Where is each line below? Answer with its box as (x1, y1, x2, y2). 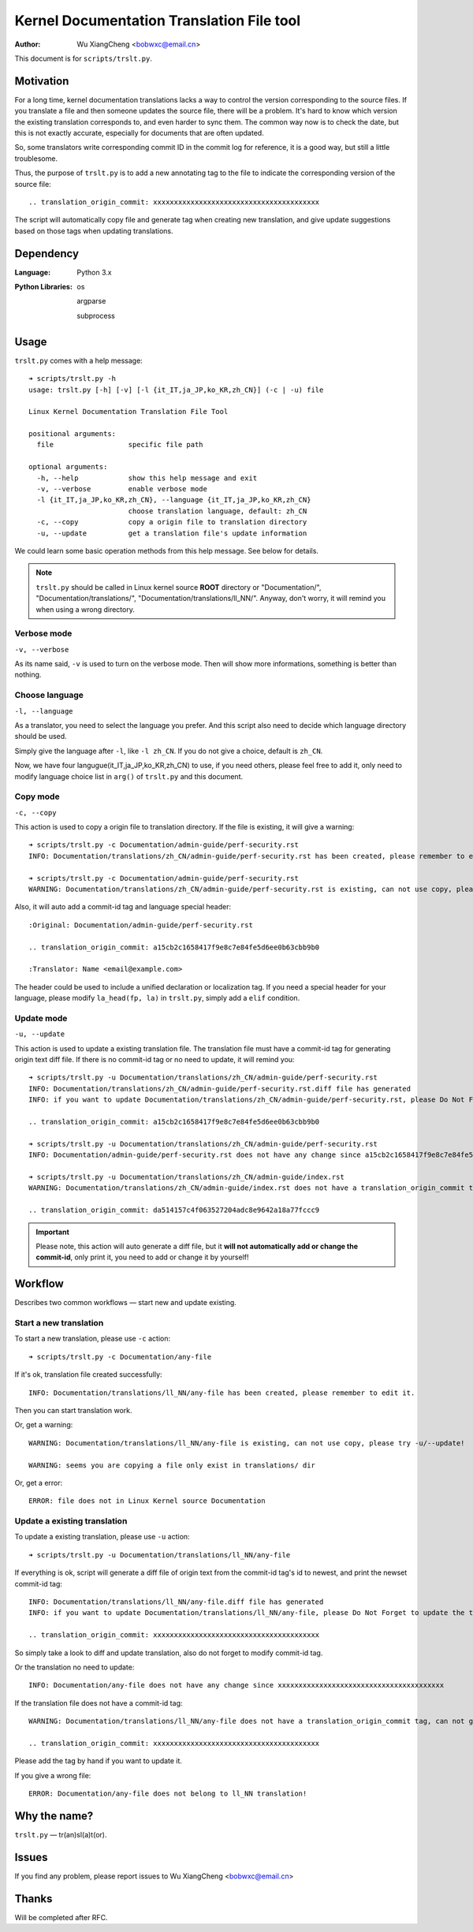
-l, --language (14, 707, 74, 715)
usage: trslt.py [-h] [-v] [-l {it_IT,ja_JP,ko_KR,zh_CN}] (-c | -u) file (28, 385, 324, 394)
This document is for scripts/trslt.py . (14, 54, 153, 63)
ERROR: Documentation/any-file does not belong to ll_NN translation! (28, 1789, 307, 1798)
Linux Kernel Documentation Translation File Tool (28, 407, 229, 416)
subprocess (76, 311, 116, 320)
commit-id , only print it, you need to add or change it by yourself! (35, 1252, 249, 1262)
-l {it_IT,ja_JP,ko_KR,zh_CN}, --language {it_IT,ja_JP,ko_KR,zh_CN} (36, 495, 311, 505)
